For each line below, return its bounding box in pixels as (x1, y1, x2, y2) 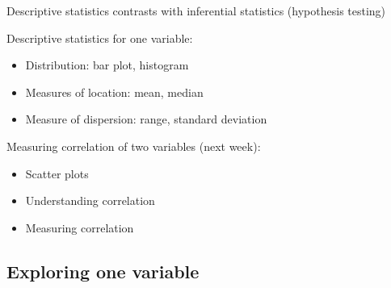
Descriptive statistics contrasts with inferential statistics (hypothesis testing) (6, 2, 386, 19)
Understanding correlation (25, 192, 155, 209)
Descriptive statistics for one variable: (6, 29, 193, 46)
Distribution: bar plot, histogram (25, 56, 189, 73)
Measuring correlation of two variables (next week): (6, 137, 261, 154)
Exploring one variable (6, 258, 200, 283)
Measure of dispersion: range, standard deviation (25, 111, 267, 127)
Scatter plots (25, 165, 89, 182)
